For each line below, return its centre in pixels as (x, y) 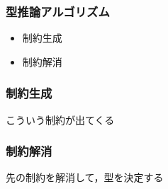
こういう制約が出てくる (60, 119)
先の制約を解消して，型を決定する (85, 177)
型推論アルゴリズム (58, 11)
